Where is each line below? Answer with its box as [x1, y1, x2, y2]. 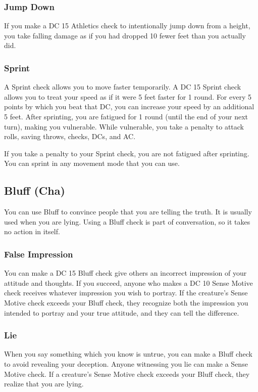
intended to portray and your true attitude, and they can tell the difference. [4, 307, 239, 318]
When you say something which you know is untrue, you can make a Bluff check [4, 349, 252, 359]
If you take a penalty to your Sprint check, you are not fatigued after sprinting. [4, 148, 249, 158]
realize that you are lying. [4, 378, 84, 389]
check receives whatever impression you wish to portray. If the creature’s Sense [4, 287, 248, 298]
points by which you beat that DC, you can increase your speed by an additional [4, 101, 254, 112]
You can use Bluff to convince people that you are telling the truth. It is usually [4, 206, 252, 217]
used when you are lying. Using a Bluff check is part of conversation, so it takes [4, 216, 250, 227]
